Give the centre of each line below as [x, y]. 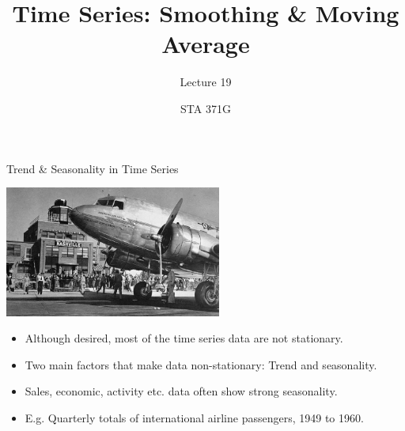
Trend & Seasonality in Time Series [93, 168]
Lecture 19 [206, 82]
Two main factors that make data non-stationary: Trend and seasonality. [201, 364]
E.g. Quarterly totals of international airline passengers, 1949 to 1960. [194, 418]
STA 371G [206, 108]
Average [206, 44]
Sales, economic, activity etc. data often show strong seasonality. [181, 391]
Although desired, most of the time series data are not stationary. [184, 338]
